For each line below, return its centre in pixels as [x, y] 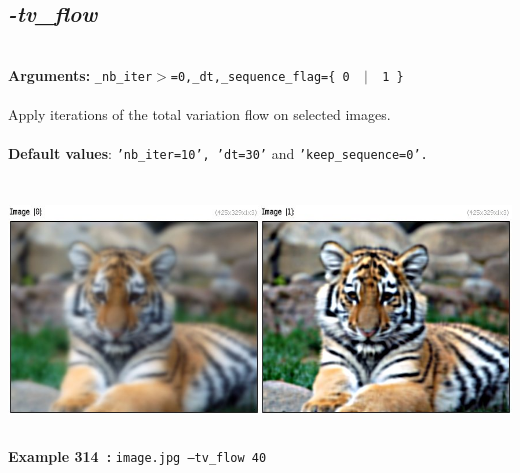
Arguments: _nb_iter [80, 74]
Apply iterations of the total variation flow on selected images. [199, 114]
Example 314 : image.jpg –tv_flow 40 [137, 456]
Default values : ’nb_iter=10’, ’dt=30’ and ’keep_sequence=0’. [218, 153]
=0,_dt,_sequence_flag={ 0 [260, 76]
